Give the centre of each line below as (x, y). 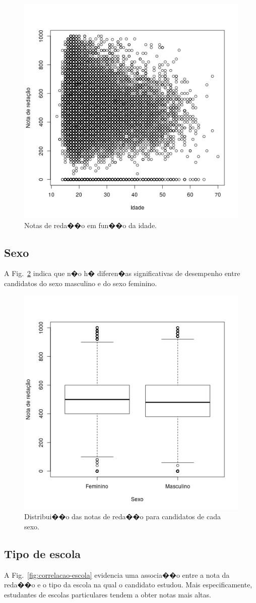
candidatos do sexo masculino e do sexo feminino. (81, 283)
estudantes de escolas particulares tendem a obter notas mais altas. (108, 594)
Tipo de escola (43, 553)
